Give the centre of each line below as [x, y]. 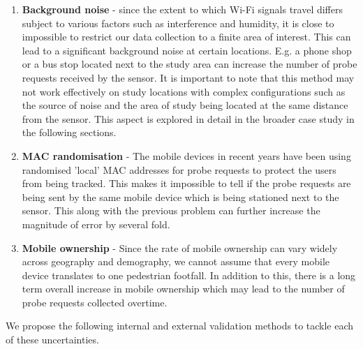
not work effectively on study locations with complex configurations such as [184, 91]
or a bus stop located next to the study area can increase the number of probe [190, 64]
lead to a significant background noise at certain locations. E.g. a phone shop [187, 50]
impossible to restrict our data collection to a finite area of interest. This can [186, 37]
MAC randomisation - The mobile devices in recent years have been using [186, 155]
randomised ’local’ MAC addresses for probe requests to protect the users [179, 169]
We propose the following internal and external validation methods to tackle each [180, 326]
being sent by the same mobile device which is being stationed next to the [180, 196]
